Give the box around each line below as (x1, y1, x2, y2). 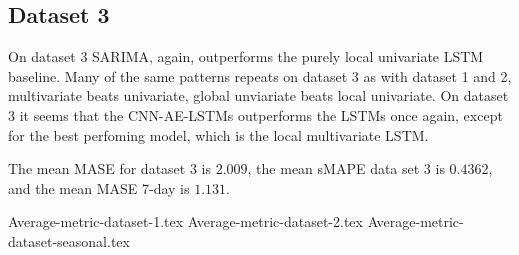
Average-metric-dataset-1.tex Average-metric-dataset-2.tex (8, 211, 363, 232)
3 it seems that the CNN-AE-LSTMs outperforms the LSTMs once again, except (8, 104, 503, 125)
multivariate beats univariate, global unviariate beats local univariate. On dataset (8, 85, 509, 106)
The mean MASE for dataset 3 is (8, 158, 211, 179)
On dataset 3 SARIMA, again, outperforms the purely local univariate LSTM (8, 46, 484, 67)
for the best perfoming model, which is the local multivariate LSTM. (8, 124, 429, 145)
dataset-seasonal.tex (8, 230, 130, 251)
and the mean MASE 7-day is (8, 177, 190, 198)
